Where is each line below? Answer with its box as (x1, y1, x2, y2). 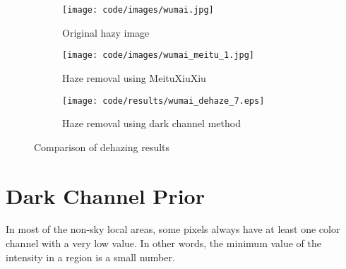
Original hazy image (62, 25, 150, 40)
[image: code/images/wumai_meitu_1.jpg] (62, 50, 255, 61)
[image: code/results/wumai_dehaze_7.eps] (62, 95, 265, 106)
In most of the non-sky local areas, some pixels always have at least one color (6, 222, 340, 237)
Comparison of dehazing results (34, 139, 170, 154)
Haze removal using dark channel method (62, 116, 241, 131)
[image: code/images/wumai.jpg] (62, 5, 214, 15)
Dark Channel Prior (6, 181, 205, 210)
